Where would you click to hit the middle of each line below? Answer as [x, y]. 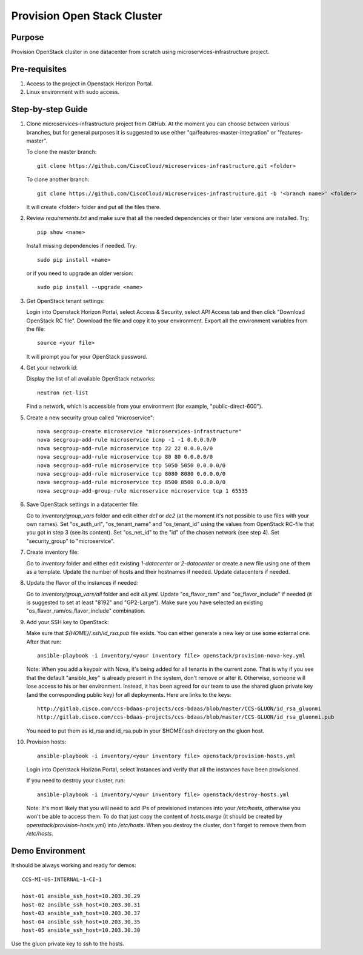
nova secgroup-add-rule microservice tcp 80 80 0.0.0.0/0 [125, 457]
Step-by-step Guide [49, 109]
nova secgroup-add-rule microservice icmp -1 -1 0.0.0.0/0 [127, 440]
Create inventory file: [52, 552]
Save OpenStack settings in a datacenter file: [83, 504]
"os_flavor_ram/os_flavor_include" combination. [86, 611]
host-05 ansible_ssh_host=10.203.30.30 [81, 930]
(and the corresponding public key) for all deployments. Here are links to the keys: [129, 694]
